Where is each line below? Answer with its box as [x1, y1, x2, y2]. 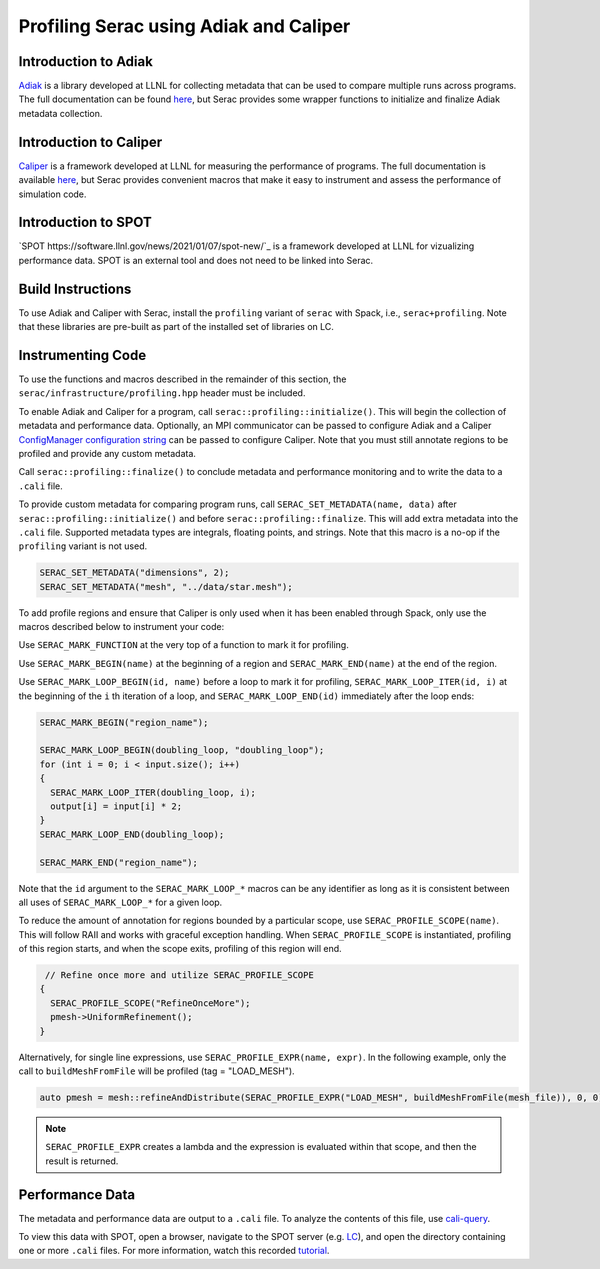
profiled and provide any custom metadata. [18, 447, 197, 459]
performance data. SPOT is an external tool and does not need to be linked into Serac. [18, 254, 374, 266]
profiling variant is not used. [18, 540, 148, 552]
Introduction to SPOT [18, 214, 152, 231]
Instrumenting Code [18, 346, 147, 364]
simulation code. [18, 188, 87, 200]
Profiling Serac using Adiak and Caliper [18, 15, 351, 37]
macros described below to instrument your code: [18, 621, 225, 633]
